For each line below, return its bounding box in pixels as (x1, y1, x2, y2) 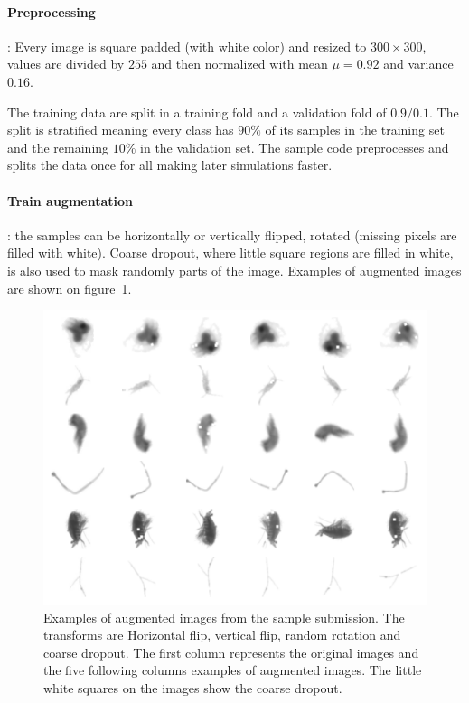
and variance (383, 54, 454, 73)
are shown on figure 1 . (7, 278, 132, 297)
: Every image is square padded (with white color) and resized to (7, 36, 367, 55)
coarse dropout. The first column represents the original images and (43, 642, 419, 661)
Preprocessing (7, 2, 96, 21)
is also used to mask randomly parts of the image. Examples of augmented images (7, 260, 462, 279)
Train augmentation (7, 191, 134, 210)
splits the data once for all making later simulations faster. (7, 155, 333, 174)
